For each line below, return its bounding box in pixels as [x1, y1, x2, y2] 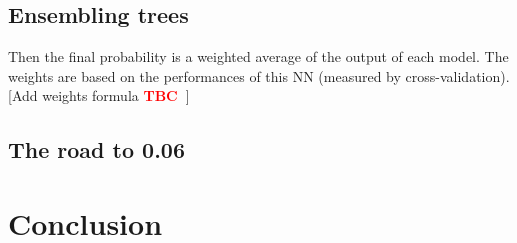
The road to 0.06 [8, 134, 185, 165]
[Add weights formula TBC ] [8, 85, 190, 106]
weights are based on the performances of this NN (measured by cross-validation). [8, 65, 510, 86]
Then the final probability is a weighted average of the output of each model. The [8, 46, 509, 67]
